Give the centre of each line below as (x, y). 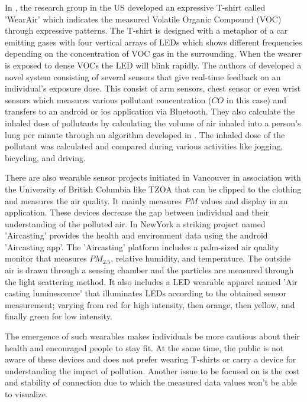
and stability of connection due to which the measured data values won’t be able (151, 382)
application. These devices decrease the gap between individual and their (137, 212)
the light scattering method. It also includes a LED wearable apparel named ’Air (151, 281)
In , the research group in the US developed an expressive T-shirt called (135, 7)
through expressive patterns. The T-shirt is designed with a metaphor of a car (146, 30)
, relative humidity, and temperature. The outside (201, 258)
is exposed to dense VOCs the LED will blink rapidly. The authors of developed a (153, 65)
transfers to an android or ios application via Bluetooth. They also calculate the (150, 111)
